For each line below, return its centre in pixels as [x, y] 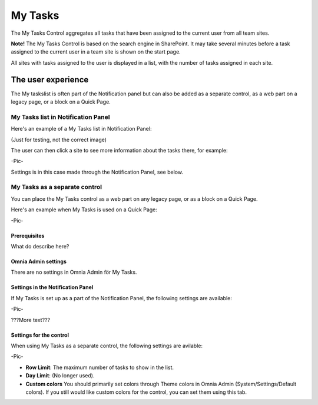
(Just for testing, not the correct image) [59, 140]
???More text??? [30, 320]
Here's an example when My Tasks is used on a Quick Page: [84, 210]
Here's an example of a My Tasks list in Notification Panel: [81, 129]
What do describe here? [40, 247]
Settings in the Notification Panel [52, 287]
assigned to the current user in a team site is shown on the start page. [96, 52]
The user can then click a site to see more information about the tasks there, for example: [119, 150]
